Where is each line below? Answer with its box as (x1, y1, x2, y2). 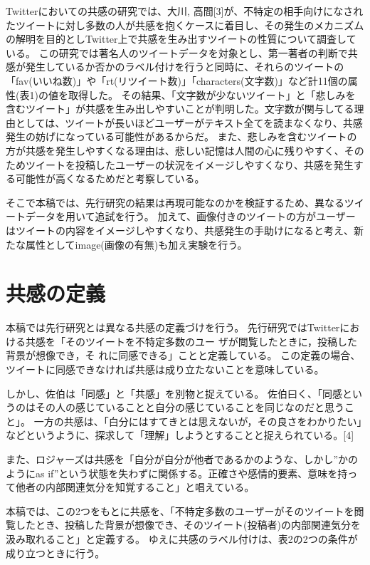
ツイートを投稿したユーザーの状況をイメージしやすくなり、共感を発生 (25, 157, 354, 172)
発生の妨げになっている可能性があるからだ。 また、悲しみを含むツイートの (6, 129, 357, 144)
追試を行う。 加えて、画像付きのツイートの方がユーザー (95, 209, 356, 224)
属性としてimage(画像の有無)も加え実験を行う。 (25, 237, 248, 252)
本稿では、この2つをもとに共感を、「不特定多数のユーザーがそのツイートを (6, 503, 354, 518)
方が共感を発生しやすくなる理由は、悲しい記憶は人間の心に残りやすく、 (6, 142, 344, 157)
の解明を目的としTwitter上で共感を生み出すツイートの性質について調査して (6, 31, 356, 46)
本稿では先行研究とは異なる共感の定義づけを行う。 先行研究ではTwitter (6, 320, 340, 335)
